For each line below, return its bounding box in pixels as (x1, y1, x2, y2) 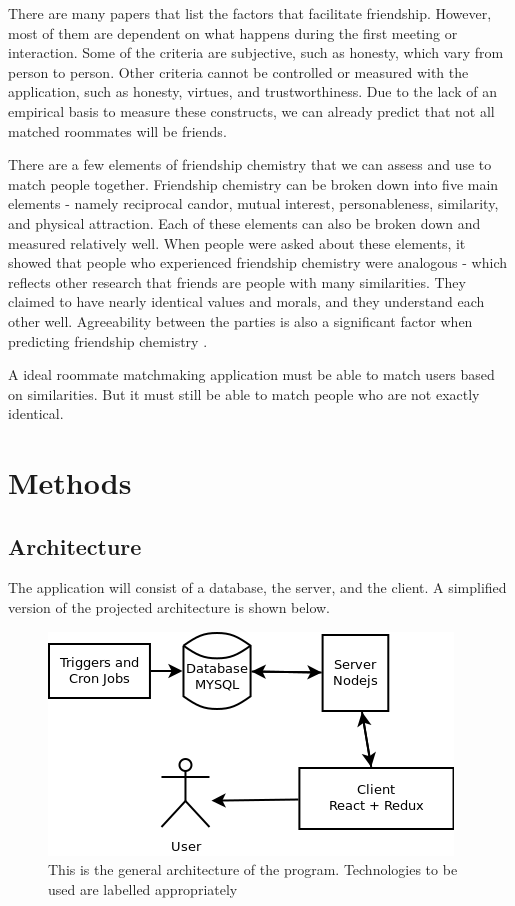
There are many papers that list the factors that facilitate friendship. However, (8, 3, 492, 23)
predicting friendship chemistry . (8, 330, 208, 351)
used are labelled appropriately (48, 878, 238, 899)
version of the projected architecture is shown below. (8, 597, 330, 618)
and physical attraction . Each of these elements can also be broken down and (8, 212, 481, 233)
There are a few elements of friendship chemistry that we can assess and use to (8, 154, 492, 175)
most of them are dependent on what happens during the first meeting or (8, 22, 458, 43)
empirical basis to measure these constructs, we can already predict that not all (8, 100, 495, 121)
